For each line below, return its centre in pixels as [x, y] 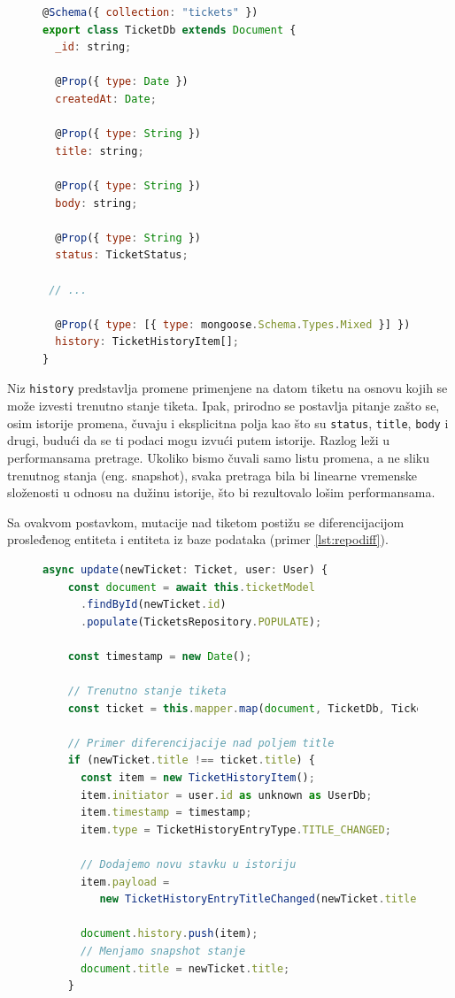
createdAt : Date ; [106, 99]
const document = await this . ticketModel [191, 587]
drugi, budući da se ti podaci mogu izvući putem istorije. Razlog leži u [199, 440]
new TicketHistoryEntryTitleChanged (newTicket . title [258, 899]
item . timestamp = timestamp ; [166, 813]
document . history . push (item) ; [169, 934]
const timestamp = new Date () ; [160, 656]
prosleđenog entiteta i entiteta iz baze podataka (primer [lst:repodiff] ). [198, 539]
